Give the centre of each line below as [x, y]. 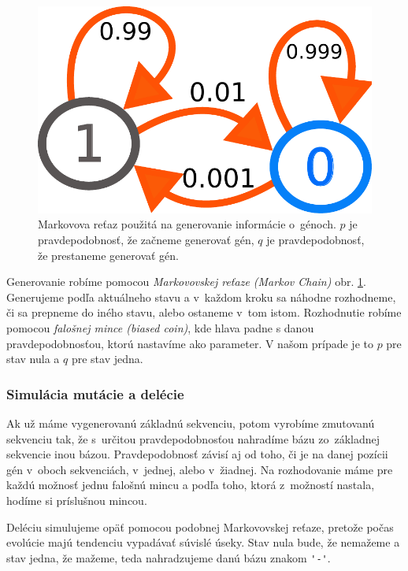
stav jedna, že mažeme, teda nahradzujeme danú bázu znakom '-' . [169, 557]
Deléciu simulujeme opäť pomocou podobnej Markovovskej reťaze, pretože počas [200, 527]
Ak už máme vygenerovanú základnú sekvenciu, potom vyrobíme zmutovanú [191, 423]
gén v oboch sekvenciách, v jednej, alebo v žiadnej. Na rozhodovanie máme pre [200, 469]
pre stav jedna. [107, 359]
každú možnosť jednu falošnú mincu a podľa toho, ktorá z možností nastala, [191, 485]
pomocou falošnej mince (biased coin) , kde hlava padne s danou [160, 328]
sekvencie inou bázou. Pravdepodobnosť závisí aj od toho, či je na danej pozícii [197, 454]
